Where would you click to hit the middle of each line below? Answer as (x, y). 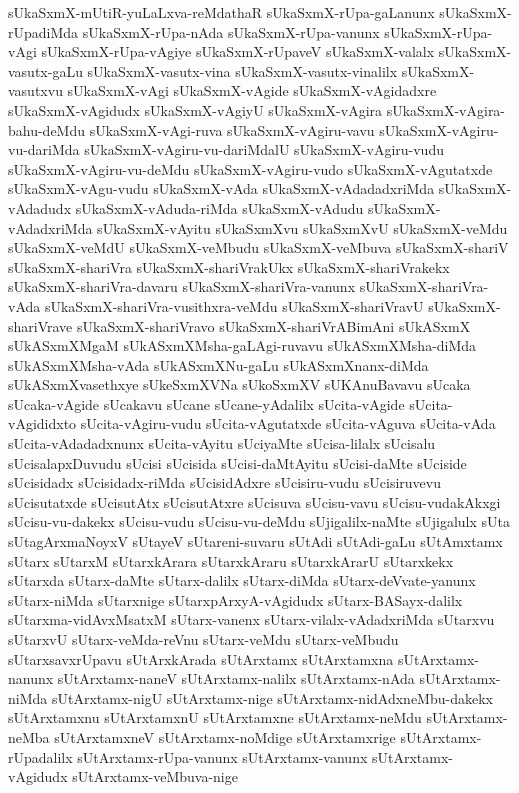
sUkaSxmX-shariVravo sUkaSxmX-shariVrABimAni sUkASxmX (273, 325)
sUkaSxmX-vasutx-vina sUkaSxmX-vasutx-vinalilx (242, 70)
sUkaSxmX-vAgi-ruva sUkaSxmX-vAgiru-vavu (232, 129)
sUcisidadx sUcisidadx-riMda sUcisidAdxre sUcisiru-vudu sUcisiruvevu (225, 482)
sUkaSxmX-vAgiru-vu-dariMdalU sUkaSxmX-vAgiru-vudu (264, 149)
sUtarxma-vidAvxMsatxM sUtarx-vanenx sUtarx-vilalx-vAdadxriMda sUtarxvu (251, 619)
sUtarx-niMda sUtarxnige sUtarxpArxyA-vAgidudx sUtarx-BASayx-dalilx (235, 599)
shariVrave (40, 325)
